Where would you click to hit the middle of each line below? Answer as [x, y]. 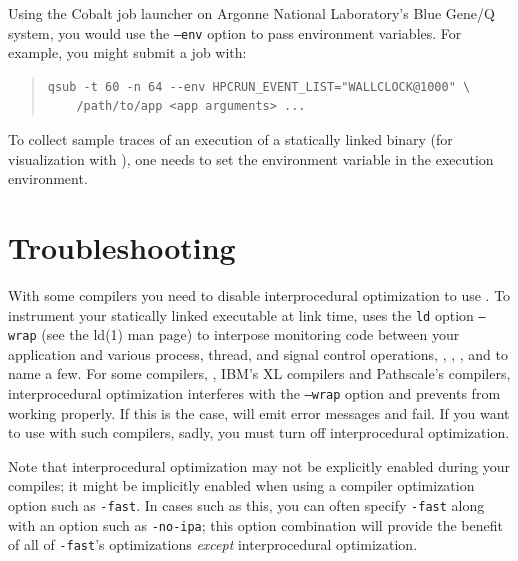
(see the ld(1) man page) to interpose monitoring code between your [250, 334]
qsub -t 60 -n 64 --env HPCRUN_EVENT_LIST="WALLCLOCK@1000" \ [259, 86]
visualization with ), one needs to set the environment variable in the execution [251, 158]
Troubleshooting [122, 247]
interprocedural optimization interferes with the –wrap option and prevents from [254, 393]
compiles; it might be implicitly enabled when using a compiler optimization [241, 485]
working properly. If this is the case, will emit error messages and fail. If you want [259, 412]
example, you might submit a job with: [127, 52]
